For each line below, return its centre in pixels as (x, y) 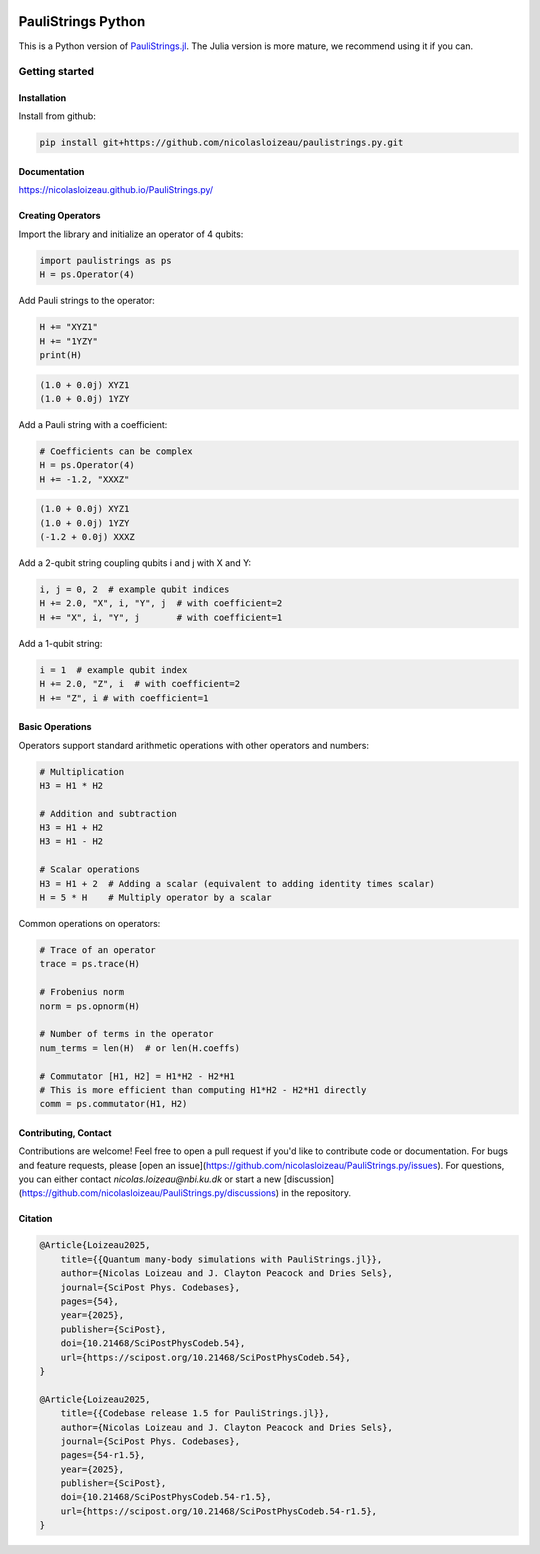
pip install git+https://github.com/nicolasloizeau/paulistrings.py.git (221, 143)
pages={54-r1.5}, (103, 1455)
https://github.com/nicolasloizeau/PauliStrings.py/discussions (149, 1193)
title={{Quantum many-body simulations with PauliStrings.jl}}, (221, 1259)
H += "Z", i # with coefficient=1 (124, 698)
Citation (35, 1219)
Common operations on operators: (89, 923)
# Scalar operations (89, 869)
